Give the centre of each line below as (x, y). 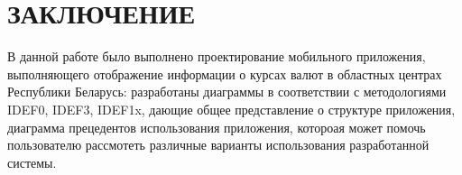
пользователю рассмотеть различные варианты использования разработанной (218, 145)
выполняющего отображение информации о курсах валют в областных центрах (225, 74)
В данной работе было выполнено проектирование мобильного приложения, (217, 56)
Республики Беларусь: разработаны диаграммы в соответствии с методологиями (227, 92)
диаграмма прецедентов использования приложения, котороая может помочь (217, 127)
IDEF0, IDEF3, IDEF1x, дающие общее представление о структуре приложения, (231, 109)
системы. (32, 162)
